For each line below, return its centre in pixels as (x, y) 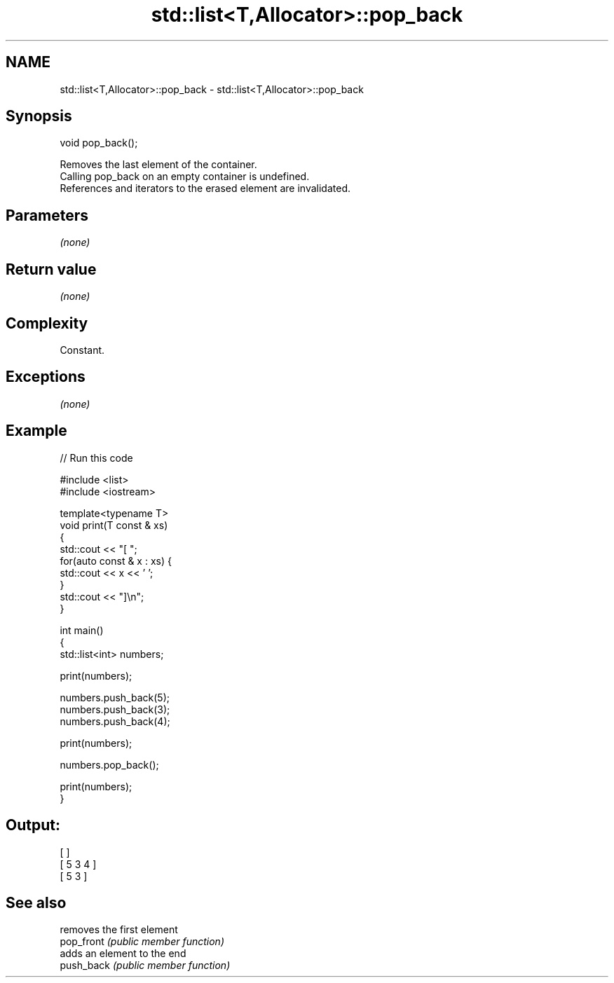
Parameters (47, 215)
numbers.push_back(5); (115, 697)
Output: (33, 825)
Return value (51, 269)
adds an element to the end (123, 954)
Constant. (82, 350)
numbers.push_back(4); (115, 721)
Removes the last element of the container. (158, 165)
